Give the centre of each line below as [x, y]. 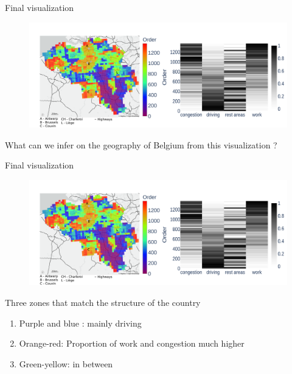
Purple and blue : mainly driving [80, 323]
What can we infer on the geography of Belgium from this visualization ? [141, 144]
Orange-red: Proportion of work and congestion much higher [132, 343]
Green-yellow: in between [66, 363]
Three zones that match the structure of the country [103, 302]
